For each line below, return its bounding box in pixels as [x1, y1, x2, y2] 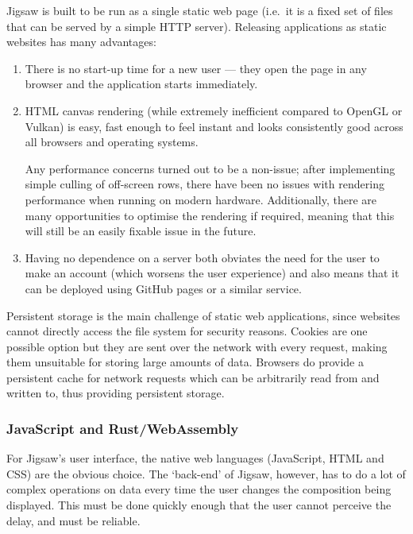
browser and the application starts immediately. [25, 75, 258, 92]
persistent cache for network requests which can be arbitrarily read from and [6, 369, 380, 385]
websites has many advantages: [6, 33, 156, 50]
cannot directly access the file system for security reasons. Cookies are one [6, 323, 368, 339]
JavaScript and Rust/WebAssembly [6, 418, 239, 438]
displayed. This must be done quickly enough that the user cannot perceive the [6, 497, 392, 513]
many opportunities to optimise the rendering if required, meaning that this [25, 207, 395, 223]
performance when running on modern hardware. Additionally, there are [25, 191, 376, 207]
